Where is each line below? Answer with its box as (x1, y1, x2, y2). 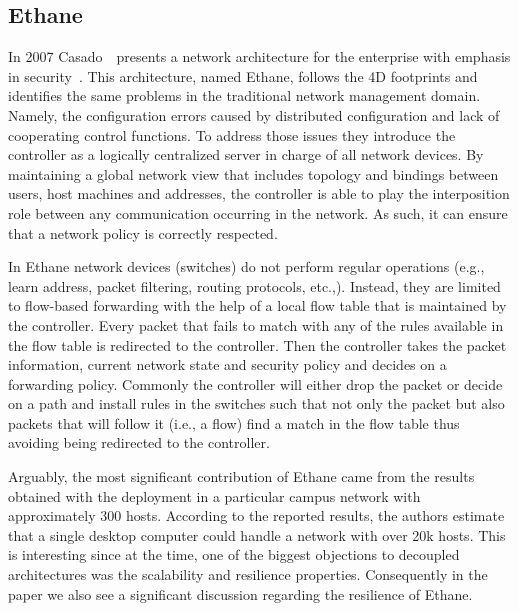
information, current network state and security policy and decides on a (8, 354, 447, 375)
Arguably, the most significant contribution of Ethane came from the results (8, 466, 475, 487)
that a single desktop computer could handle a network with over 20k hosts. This (8, 524, 506, 545)
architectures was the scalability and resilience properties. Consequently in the (8, 564, 488, 585)
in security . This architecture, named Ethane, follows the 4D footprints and (8, 65, 478, 86)
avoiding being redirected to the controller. (8, 432, 270, 453)
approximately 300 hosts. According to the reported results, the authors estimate (8, 505, 505, 526)
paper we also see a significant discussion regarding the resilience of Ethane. (8, 583, 473, 604)
